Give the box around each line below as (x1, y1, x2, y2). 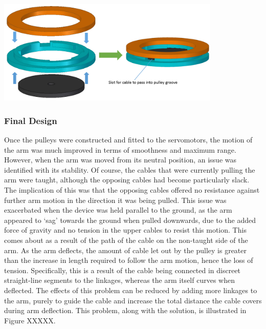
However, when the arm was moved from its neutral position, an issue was (4, 154, 237, 165)
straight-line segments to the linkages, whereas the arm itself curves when (4, 275, 235, 285)
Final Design (4, 114, 57, 127)
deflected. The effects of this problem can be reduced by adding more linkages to (4, 284, 257, 295)
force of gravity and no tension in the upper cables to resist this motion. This (4, 224, 247, 235)
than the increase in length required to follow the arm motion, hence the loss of (4, 255, 253, 265)
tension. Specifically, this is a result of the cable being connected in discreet (4, 264, 241, 275)
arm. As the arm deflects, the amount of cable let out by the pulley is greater (4, 244, 247, 255)
